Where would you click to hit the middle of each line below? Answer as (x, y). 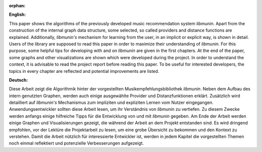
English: (17, 15)
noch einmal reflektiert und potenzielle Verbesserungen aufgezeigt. (76, 143)
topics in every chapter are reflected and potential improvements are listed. (84, 71)
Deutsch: (18, 80)
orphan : (17, 6)
